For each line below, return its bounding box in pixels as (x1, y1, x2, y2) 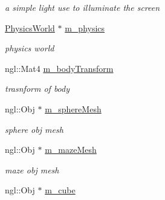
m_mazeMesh (45, 143, 97, 156)
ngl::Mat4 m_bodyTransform (5, 62, 114, 74)
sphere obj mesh (5, 123, 63, 135)
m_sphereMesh (45, 102, 102, 115)
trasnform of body (5, 82, 70, 95)
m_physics (65, 21, 105, 34)
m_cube (45, 184, 76, 196)
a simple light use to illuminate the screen (5, 1, 160, 13)
